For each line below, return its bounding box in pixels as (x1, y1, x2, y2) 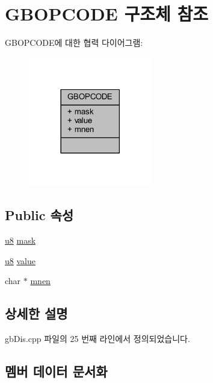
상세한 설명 (5, 304, 68, 323)
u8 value (5, 254, 35, 267)
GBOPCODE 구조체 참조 (5, 1, 208, 26)
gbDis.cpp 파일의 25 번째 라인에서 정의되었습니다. (5, 332, 190, 345)
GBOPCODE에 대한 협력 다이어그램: (5, 36, 143, 49)
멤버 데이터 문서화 (5, 362, 108, 381)
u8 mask (5, 234, 36, 247)
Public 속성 (5, 206, 74, 224)
